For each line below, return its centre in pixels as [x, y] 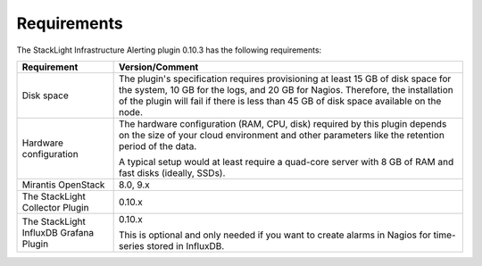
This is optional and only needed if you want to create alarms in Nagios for [275, 235]
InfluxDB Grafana [58, 232]
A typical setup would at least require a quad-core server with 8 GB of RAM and [286, 162]
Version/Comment [158, 67]
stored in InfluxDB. [186, 245]
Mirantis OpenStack [63, 185]
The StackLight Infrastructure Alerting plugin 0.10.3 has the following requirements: [169, 50]
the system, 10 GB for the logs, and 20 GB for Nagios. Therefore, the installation [286, 89]
